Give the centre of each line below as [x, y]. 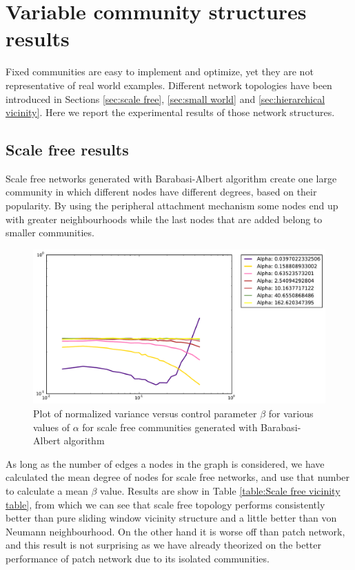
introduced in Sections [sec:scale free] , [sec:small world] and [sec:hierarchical [165, 98]
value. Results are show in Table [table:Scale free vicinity [220, 491]
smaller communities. [50, 232]
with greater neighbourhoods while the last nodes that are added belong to [164, 219]
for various [291, 414]
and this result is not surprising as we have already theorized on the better [164, 545]
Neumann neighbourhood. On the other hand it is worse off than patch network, [175, 531]
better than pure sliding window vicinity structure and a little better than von [171, 518]
